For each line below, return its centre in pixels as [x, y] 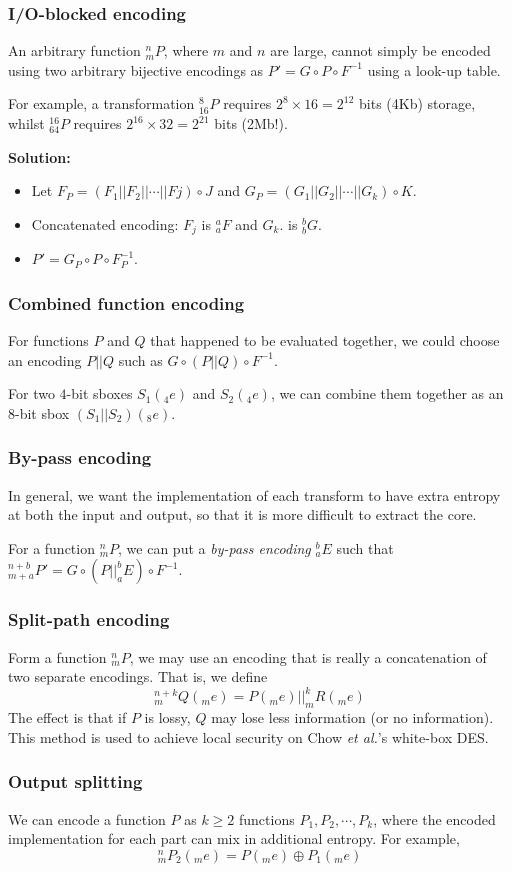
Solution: [39, 156]
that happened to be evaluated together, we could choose [325, 340]
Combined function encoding [126, 302]
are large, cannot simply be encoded [380, 50]
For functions [48, 340]
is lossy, [167, 717]
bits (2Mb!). [251, 123]
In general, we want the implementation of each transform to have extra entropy [254, 494]
